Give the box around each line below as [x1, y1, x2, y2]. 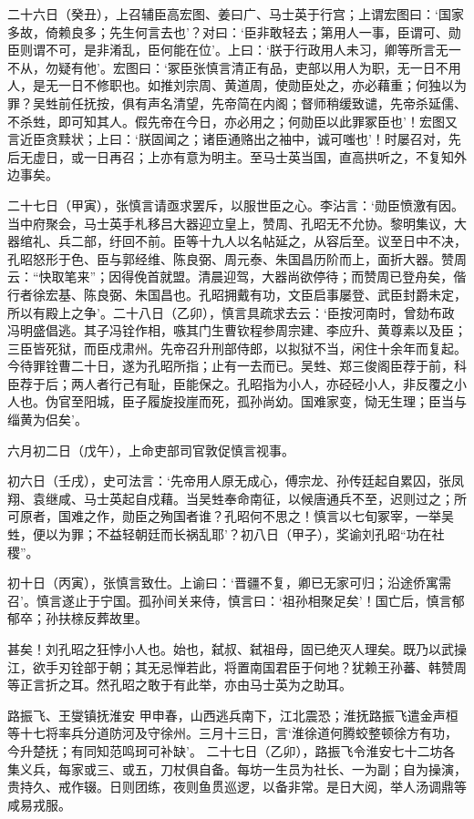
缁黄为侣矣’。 [7, 410, 88, 429]
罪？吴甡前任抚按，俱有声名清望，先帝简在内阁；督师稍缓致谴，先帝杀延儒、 [7, 93, 467, 112]
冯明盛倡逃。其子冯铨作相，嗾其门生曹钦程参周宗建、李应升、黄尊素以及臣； [7, 321, 467, 340]
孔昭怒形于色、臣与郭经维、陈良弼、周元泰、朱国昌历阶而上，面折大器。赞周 [7, 249, 467, 268]
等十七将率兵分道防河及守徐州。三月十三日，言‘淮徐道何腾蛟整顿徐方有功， [7, 723, 458, 742]
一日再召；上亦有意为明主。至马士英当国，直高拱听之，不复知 [83, 147, 454, 166]
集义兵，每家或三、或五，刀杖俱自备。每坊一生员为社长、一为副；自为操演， [7, 759, 467, 778]
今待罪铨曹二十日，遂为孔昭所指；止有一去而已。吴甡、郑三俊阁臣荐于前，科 [7, 356, 467, 375]
